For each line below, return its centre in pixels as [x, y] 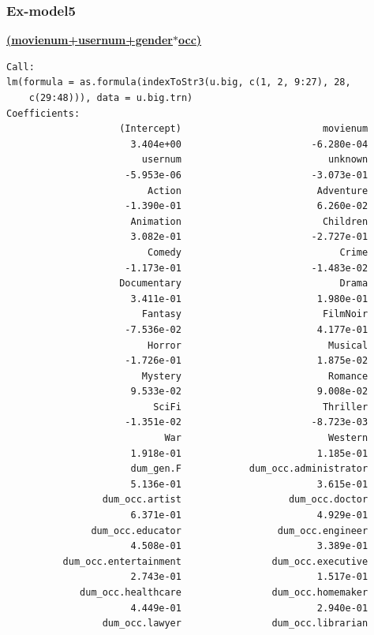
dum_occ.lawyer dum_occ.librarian [235, 624]
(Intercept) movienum [244, 129]
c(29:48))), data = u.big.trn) [111, 98]
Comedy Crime [258, 252]
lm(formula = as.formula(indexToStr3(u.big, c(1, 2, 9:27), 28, [179, 82]
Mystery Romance [255, 376]
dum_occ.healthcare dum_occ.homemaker [224, 592]
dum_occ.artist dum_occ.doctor [235, 500]
